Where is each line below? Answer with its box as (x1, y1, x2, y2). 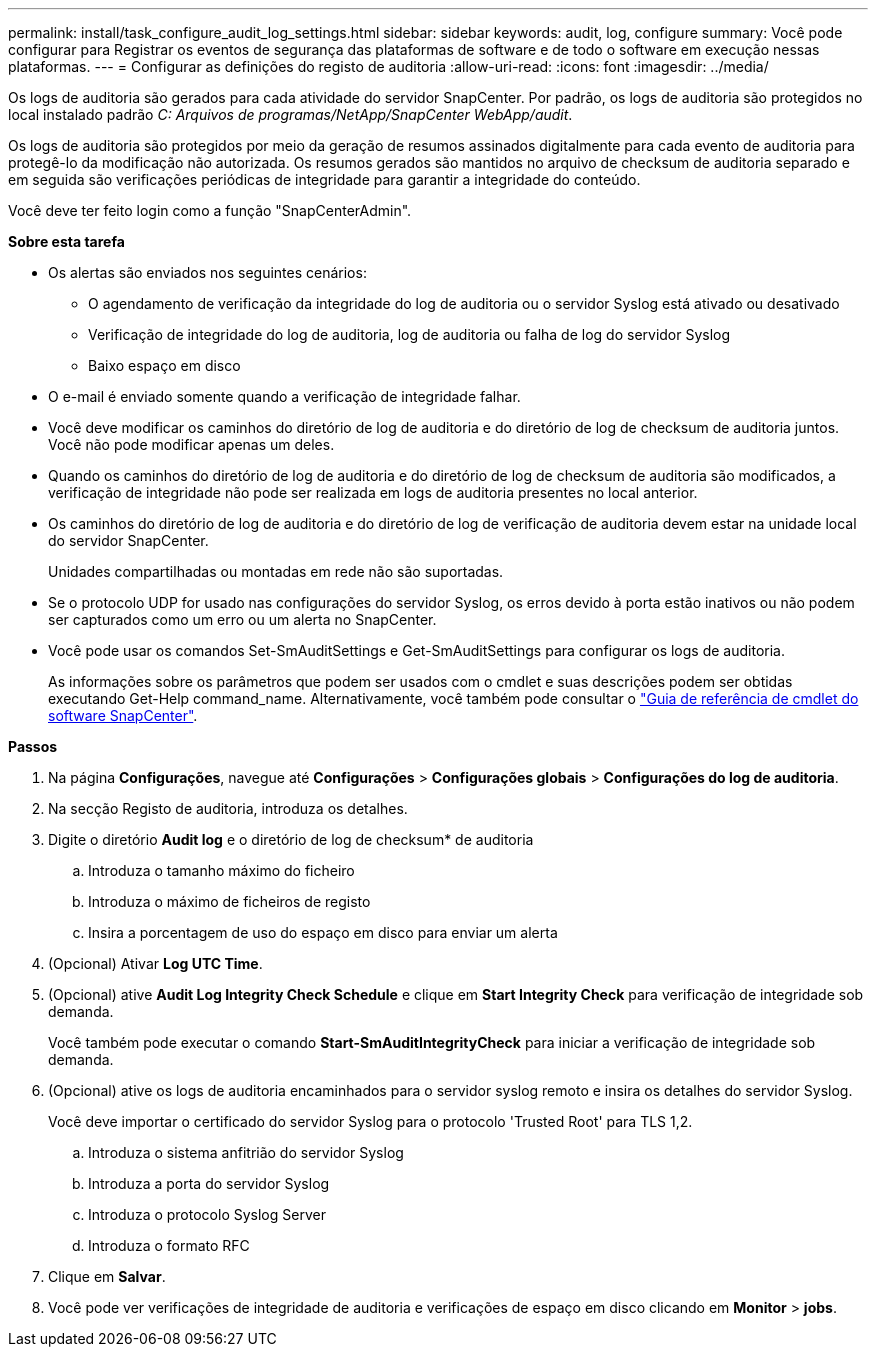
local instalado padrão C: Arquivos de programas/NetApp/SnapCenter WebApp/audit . (8, 106, 573, 123)
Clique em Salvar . (48, 1268, 166, 1285)
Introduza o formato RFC (88, 1237, 250, 1254)
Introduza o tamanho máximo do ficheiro (88, 862, 355, 879)
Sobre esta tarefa (8, 233, 125, 250)
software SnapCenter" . (48, 707, 198, 724)
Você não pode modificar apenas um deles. (48, 436, 335, 453)
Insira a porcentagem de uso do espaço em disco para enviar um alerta (88, 924, 558, 941)
